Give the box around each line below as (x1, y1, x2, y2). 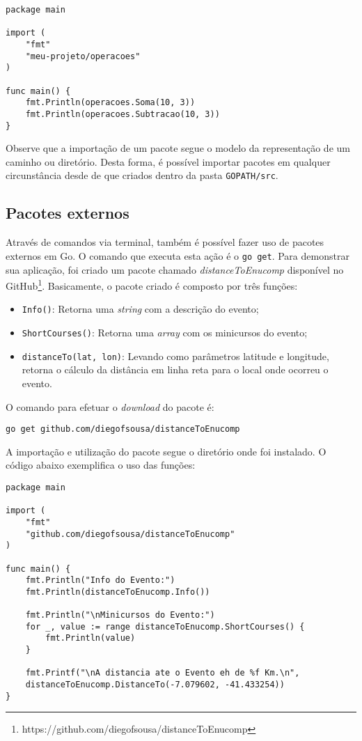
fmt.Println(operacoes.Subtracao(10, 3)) (25, 109, 220, 119)
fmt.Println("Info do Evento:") (25, 575, 175, 586)
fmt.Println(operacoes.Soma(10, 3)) (25, 97, 196, 108)
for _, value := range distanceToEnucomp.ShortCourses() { (25, 621, 305, 632)
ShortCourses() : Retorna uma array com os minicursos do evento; (22, 325, 308, 340)
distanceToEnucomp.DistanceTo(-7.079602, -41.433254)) (25, 680, 285, 690)
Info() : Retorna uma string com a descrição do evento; (22, 302, 259, 316)
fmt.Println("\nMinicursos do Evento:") (25, 610, 215, 621)
